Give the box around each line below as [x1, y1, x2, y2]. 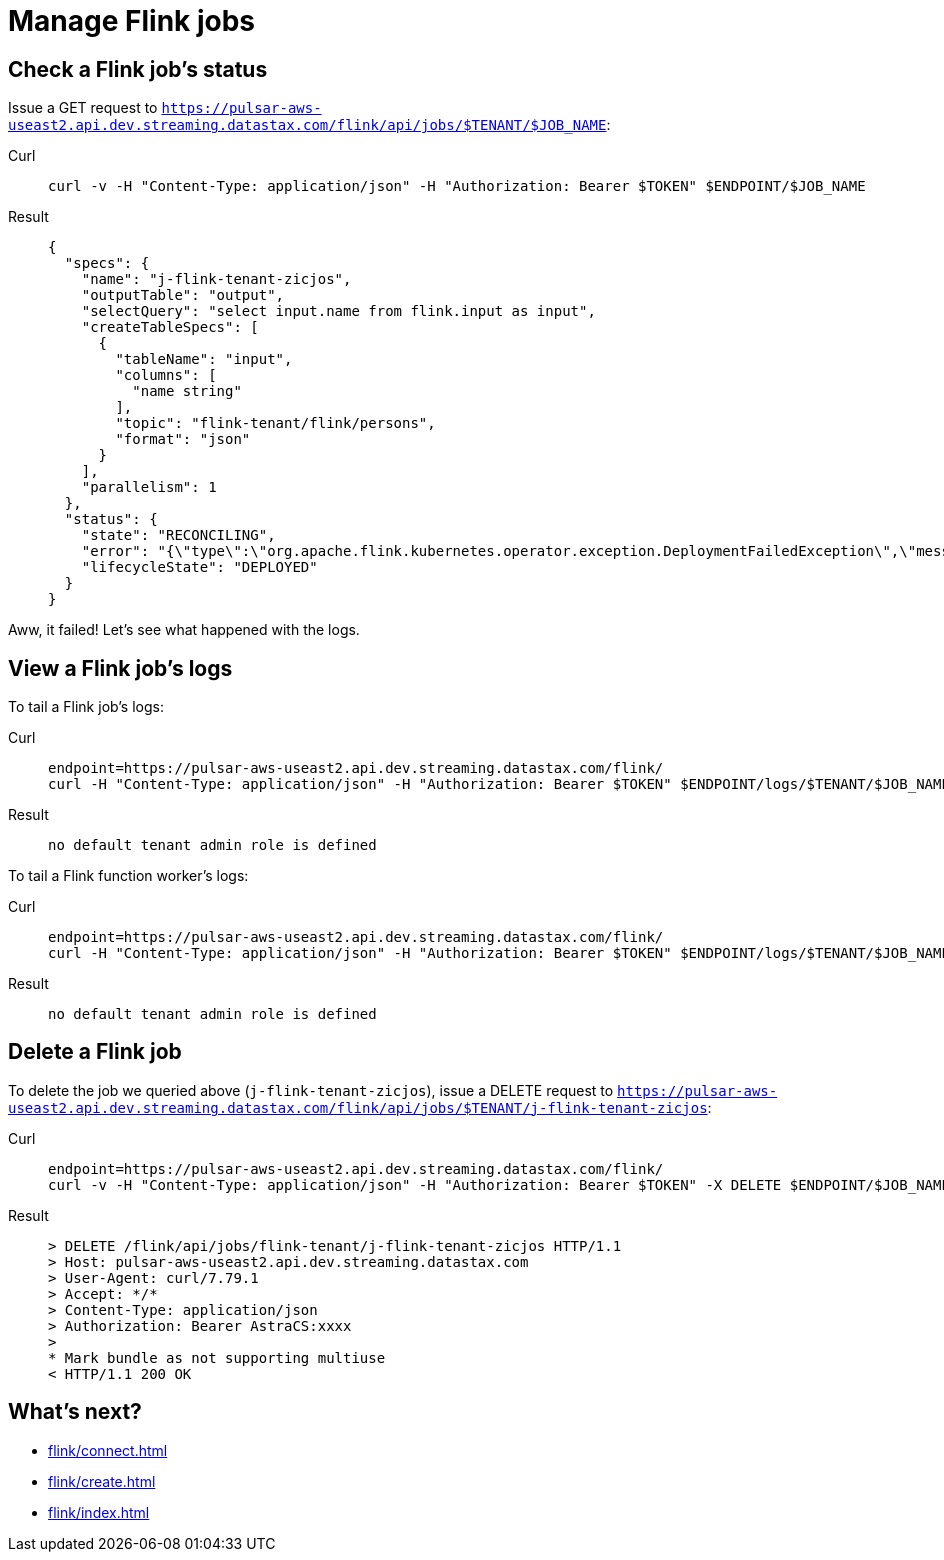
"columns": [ [115, 367, 217, 384]
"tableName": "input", [115, 351, 293, 368]
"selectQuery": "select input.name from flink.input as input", [81, 303, 596, 320]
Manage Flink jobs [8, 4, 256, 38]
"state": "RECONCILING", [81, 527, 276, 544]
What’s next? [8, 1399, 142, 1425]
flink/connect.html [48, 1441, 168, 1459]
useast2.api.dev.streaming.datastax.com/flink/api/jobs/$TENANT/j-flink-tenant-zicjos [8, 1099, 708, 1116]
